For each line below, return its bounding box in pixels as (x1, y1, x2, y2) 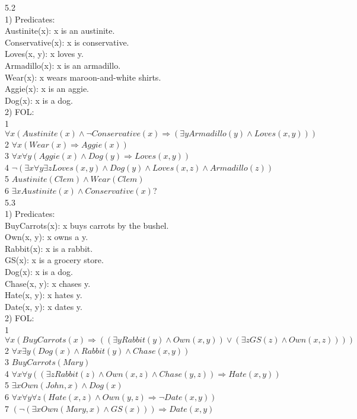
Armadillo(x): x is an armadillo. (5, 59, 121, 71)
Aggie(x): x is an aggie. (5, 82, 90, 95)
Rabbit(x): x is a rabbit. (5, 242, 93, 254)
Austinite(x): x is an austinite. (5, 24, 115, 37)
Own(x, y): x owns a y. (5, 231, 88, 243)
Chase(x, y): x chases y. (5, 277, 91, 289)
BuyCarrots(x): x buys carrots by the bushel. (5, 219, 169, 231)
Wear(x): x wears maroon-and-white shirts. (5, 71, 161, 83)
